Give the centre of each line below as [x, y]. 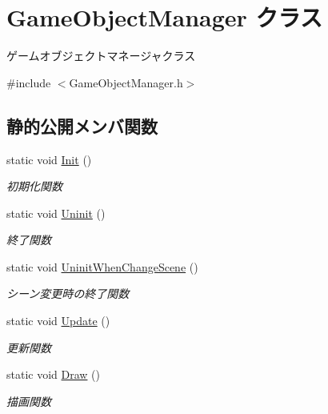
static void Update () [58, 321]
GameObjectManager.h [126, 82]
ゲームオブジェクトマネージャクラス [101, 56]
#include [29, 82]
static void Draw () [53, 374]
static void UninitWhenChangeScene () [102, 266]
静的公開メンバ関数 [82, 125]
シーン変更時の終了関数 [68, 293]
